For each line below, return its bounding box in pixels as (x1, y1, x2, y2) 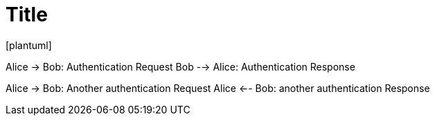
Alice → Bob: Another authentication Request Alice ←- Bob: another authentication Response (6, 82, 430, 94)
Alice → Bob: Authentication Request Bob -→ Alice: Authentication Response (6, 60, 355, 73)
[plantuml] (6, 39, 52, 51)
